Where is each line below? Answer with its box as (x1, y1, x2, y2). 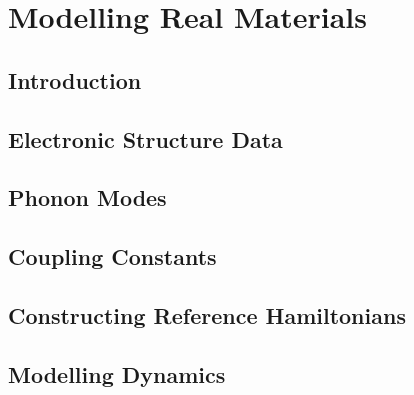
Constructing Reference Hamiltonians (8, 299, 406, 330)
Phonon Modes (8, 182, 167, 213)
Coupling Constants (8, 241, 217, 272)
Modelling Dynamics (8, 358, 226, 389)
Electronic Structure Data (8, 123, 283, 154)
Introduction (8, 64, 142, 95)
